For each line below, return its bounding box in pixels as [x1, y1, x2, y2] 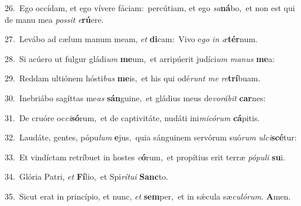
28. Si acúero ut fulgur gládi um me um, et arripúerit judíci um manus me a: [5, 52, 275, 64]
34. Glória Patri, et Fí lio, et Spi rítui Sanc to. [5, 170, 168, 183]
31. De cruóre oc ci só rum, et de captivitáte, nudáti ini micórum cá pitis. [5, 111, 260, 123]
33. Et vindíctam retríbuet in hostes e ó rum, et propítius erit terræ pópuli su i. [5, 150, 286, 163]
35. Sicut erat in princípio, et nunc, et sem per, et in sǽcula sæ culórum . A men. [5, 190, 291, 202]
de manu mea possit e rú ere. [5, 13, 104, 25]
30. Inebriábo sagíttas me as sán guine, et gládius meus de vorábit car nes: [5, 91, 266, 104]
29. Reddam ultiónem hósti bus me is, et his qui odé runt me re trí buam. [5, 72, 261, 84]
